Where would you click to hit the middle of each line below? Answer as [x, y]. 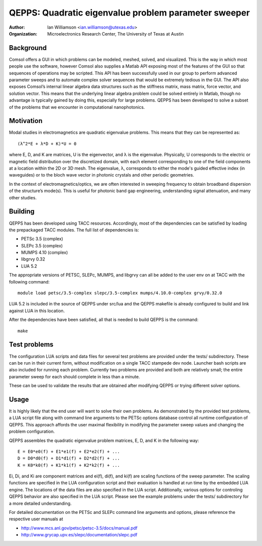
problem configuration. [32, 432]
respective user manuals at [36, 519]
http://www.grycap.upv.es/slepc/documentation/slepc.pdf [79, 535]
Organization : [23, 34]
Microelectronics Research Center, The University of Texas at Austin [115, 34]
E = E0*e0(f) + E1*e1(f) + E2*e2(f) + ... [69, 451]
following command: [29, 282]
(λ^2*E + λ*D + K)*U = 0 [47, 144]
